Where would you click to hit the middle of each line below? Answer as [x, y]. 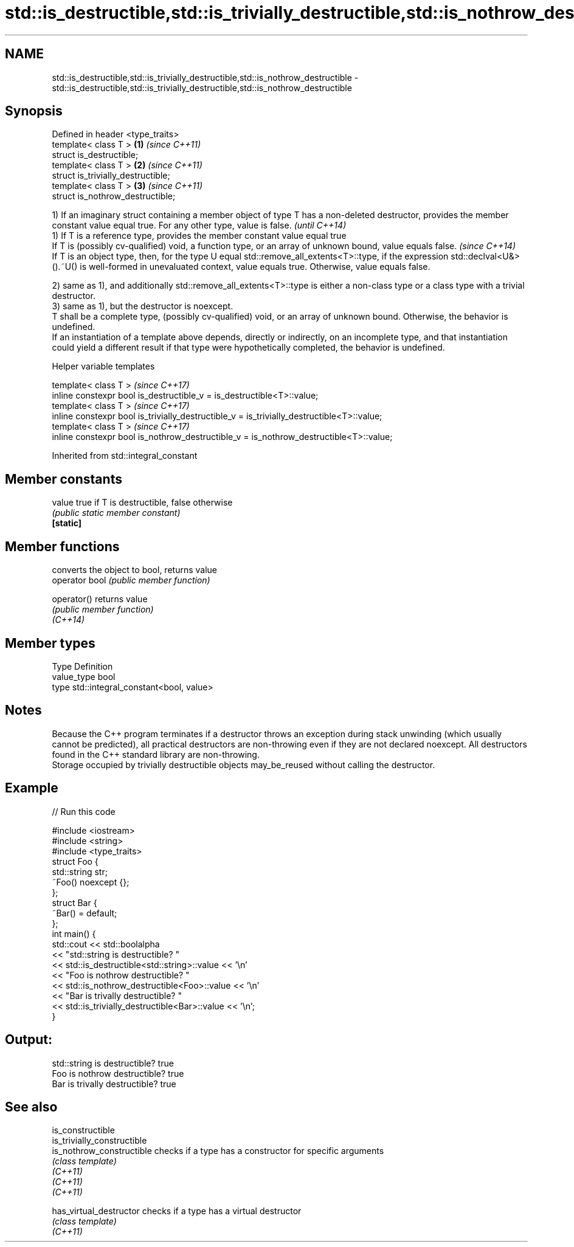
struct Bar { [74, 902]
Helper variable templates [103, 366]
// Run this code [84, 811]
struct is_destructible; [95, 155]
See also [31, 1107]
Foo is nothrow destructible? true [118, 1073]
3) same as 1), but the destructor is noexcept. [143, 306]
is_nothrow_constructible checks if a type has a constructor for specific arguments [218, 1151]
